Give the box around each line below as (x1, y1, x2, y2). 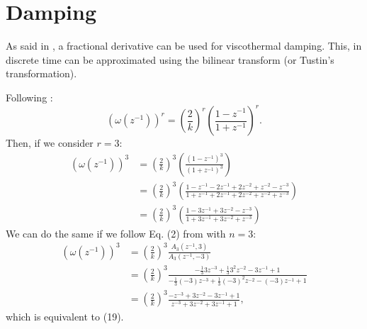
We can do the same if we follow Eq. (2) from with (6, 225, 226, 240)
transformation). (6, 66, 77, 81)
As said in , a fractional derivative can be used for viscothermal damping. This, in (6, 38, 362, 53)
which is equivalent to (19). (6, 308, 124, 323)
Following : (6, 89, 53, 104)
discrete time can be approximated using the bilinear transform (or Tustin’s (6, 52, 334, 67)
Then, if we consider (6, 135, 94, 150)
